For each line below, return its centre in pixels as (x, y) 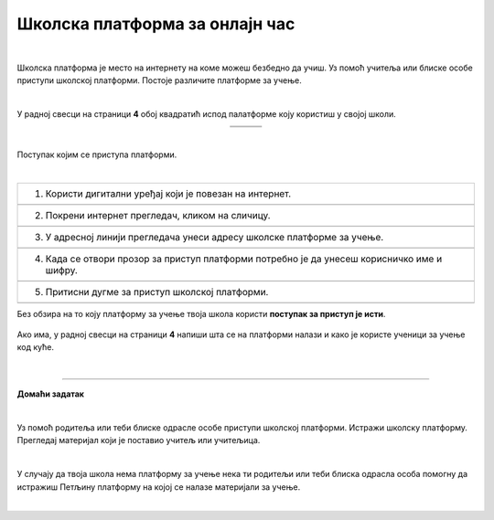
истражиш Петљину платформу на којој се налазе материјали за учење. (159, 487)
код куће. (36, 347)
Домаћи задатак (50, 394)
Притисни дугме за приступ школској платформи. (157, 292)
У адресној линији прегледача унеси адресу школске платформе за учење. (215, 237)
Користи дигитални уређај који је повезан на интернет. (168, 194)
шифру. (61, 270)
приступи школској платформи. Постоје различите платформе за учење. (159, 80)
